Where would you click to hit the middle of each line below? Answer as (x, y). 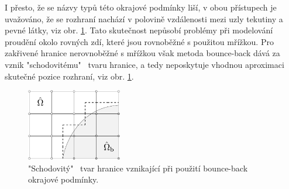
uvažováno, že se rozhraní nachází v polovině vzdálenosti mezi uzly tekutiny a (144, 18)
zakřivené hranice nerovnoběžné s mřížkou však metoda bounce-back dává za (142, 53)
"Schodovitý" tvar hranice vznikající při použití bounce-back (138, 168)
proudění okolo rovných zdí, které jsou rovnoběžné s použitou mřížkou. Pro (139, 41)
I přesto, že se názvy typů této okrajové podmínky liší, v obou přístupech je (141, 7)
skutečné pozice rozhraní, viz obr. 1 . (69, 76)
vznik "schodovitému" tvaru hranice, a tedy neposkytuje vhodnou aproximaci (144, 64)
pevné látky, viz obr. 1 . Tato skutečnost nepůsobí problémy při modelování (139, 30)
